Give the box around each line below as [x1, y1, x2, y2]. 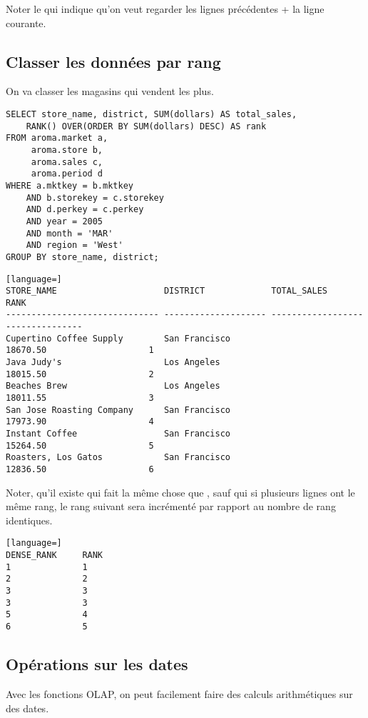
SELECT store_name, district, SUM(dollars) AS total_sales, [6, 109, 297, 119]
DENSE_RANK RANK [6, 550, 103, 561]
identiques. [6, 512, 53, 527]
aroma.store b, [31, 144, 103, 155]
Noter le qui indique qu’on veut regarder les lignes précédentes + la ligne [6, 1, 324, 16]
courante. [6, 15, 46, 30]
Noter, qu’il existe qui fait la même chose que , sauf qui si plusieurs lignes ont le [6, 484, 355, 499]
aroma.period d [31, 169, 103, 179]
